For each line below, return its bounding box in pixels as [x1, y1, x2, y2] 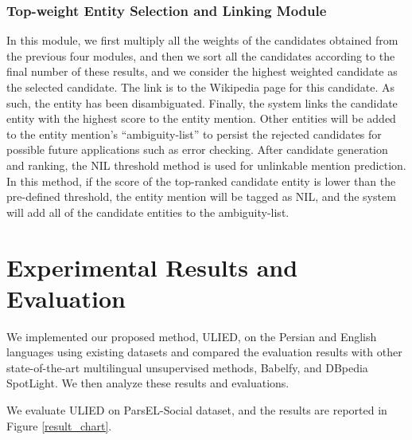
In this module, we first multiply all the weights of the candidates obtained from [6, 32, 398, 49]
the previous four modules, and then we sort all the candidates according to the [6, 47, 395, 64]
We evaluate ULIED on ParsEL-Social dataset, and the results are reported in [6, 402, 387, 418]
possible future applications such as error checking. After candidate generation [6, 141, 388, 158]
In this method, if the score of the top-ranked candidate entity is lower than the [6, 172, 396, 189]
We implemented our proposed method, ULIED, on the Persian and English [6, 328, 377, 344]
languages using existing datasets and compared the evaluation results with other [6, 344, 402, 360]
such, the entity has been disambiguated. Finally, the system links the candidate [6, 94, 398, 111]
